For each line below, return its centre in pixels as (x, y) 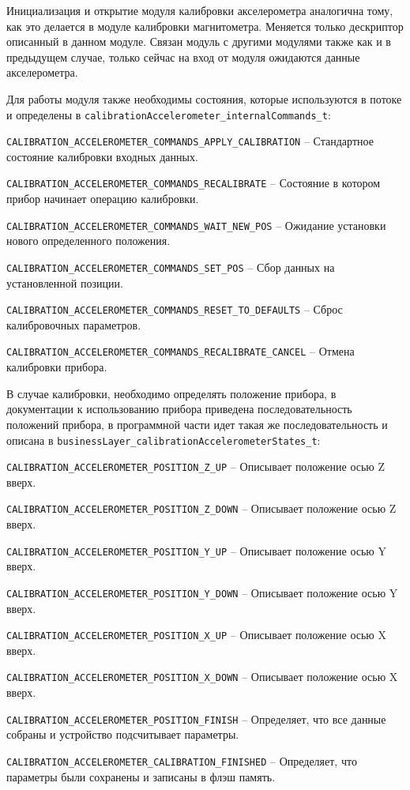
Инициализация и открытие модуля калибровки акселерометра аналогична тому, (200, 10)
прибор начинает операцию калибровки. (103, 199)
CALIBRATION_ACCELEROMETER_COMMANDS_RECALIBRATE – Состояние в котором (194, 183)
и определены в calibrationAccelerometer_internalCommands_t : (169, 114)
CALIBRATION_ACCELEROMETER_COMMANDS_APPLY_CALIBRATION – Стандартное (190, 141)
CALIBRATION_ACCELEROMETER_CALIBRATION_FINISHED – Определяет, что (182, 760)
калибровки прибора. (57, 367)
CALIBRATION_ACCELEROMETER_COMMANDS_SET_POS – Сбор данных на (171, 267)
